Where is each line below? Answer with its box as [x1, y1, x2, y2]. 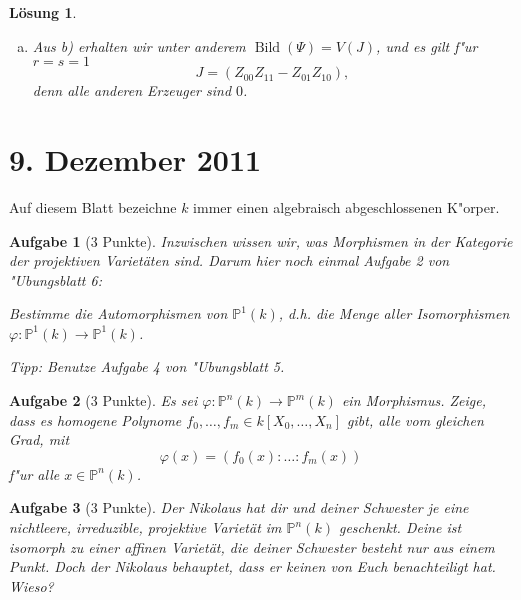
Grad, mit [9, 429, 70, 450]
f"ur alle [9, 463, 60, 484]
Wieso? [9, 575, 54, 596]
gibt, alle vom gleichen [347, 409, 484, 430]
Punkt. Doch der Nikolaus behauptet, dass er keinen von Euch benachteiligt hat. [9, 556, 496, 577]
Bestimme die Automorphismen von [9, 303, 228, 324]
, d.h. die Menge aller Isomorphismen [278, 303, 510, 324]
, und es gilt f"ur [376, 35, 478, 56]
